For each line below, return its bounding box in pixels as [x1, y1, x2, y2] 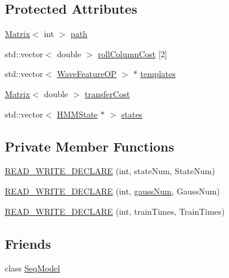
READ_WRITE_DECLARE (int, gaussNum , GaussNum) [5, 184, 220, 197]
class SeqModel [5, 262, 60, 274]
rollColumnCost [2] [97, 47, 167, 60]
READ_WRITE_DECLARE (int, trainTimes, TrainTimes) [5, 205, 225, 217]
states [121, 107, 143, 120]
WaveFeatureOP [57, 67, 117, 80]
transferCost [84, 87, 130, 100]
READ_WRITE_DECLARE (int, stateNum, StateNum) [5, 165, 215, 177]
